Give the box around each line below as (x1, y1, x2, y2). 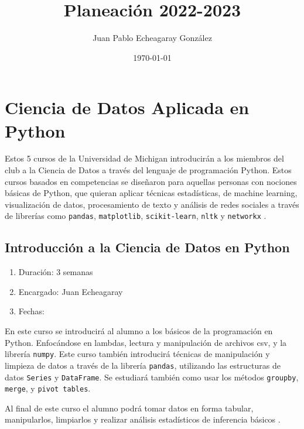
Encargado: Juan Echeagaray (18, 285, 123, 297)
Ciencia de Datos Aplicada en (5, 95, 250, 119)
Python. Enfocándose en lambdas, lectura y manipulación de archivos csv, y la (5, 336, 287, 348)
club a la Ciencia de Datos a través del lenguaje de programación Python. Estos (5, 164, 292, 176)
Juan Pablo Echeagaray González (93, 32, 212, 44)
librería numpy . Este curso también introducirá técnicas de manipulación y (5, 348, 270, 360)
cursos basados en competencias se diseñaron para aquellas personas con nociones (5, 175, 297, 187)
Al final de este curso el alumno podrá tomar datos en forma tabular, (5, 401, 254, 414)
